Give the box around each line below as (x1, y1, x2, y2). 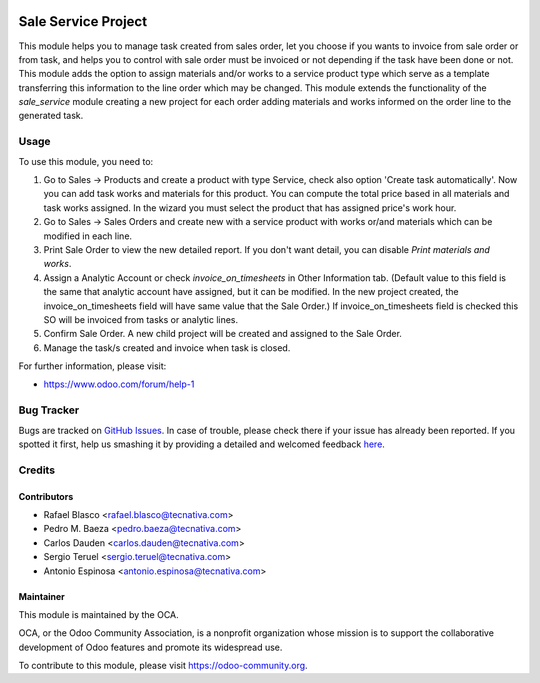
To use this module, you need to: (18, 155, 154, 167)
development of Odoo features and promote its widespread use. (18, 641, 283, 653)
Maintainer (18, 590, 65, 602)
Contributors (18, 490, 74, 502)
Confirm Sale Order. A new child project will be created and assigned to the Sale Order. (43, 328, 402, 340)
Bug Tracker (18, 403, 80, 417)
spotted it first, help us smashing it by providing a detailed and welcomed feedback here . (18, 438, 385, 450)
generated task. (18, 110, 84, 122)
